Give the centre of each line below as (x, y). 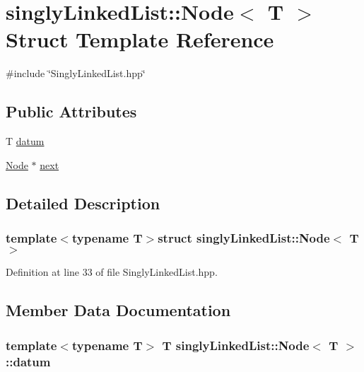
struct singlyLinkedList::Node (244, 238)
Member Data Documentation (118, 310)
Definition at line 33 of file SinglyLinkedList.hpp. (112, 272)
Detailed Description (83, 203)
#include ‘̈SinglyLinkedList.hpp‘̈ (76, 73)
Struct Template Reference (140, 39)
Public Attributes (71, 111)
